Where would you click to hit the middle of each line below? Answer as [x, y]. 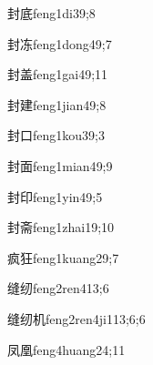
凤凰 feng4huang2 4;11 [66, 349]
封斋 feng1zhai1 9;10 [61, 227]
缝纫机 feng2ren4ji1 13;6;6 [76, 318]
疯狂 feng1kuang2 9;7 [63, 257]
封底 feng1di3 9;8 [51, 13]
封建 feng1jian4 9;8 [57, 104]
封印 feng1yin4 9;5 [55, 196]
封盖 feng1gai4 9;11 [58, 74]
